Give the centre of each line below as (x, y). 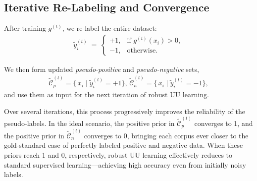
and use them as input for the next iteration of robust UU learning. (106, 94)
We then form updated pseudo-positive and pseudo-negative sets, (102, 69)
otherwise (141, 51)
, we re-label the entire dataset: (109, 28)
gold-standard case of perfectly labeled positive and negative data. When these (124, 145)
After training (25, 28)
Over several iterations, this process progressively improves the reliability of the (125, 111)
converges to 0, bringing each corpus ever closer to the (166, 135)
